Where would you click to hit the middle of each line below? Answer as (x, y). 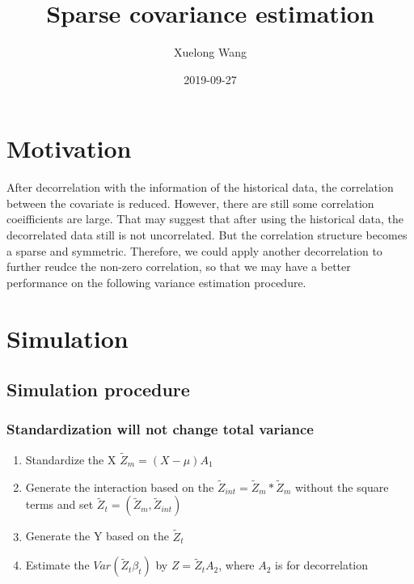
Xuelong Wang (210, 52)
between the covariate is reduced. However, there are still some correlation (190, 203)
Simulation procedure (98, 389)
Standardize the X (71, 459)
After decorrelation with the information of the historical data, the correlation (200, 187)
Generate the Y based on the (97, 536)
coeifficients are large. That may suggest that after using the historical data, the (205, 219)
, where (237, 565)
